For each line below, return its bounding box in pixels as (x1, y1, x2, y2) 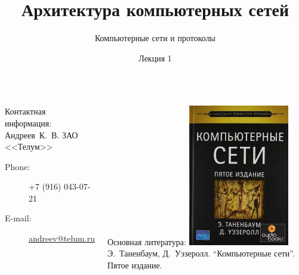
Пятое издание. (107, 259, 162, 271)
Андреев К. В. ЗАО (5, 128, 78, 141)
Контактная (5, 105, 46, 118)
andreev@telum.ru (29, 232, 95, 245)
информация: (5, 116, 52, 129)
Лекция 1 (138, 51, 172, 64)
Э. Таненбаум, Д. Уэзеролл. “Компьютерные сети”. (107, 247, 295, 259)
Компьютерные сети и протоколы (94, 32, 216, 44)
